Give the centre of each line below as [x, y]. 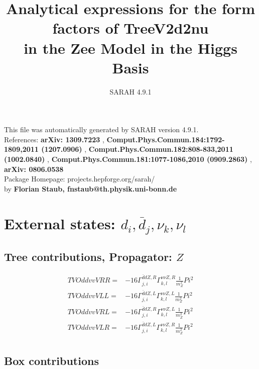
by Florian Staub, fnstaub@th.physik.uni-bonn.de [91, 188]
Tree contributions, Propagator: [88, 256]
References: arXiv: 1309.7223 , [54, 139]
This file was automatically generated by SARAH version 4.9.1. [101, 129]
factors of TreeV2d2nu [131, 28]
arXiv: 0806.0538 [34, 169]
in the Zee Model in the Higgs [131, 48]
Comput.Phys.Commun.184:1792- [166, 139]
